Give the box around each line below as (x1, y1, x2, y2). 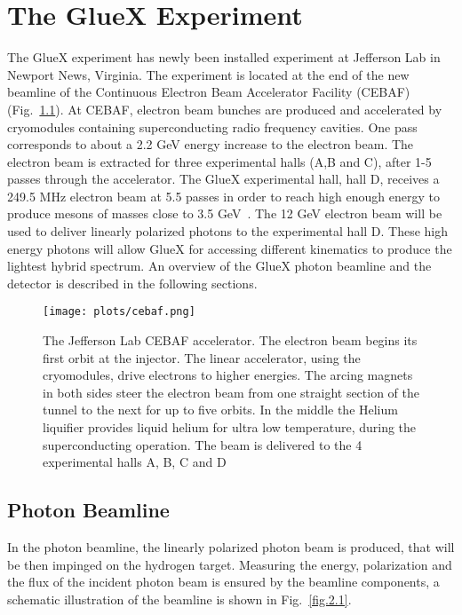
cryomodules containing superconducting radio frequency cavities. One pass (7, 117, 418, 136)
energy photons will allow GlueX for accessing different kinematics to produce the (7, 239, 452, 257)
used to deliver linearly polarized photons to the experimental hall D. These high (7, 222, 449, 240)
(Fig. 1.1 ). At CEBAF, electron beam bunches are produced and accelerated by (7, 99, 442, 118)
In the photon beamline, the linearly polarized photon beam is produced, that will (7, 538, 455, 556)
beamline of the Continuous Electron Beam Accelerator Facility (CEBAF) (7, 83, 410, 101)
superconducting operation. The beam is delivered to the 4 (43, 435, 362, 453)
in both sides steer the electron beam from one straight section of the (43, 382, 420, 401)
